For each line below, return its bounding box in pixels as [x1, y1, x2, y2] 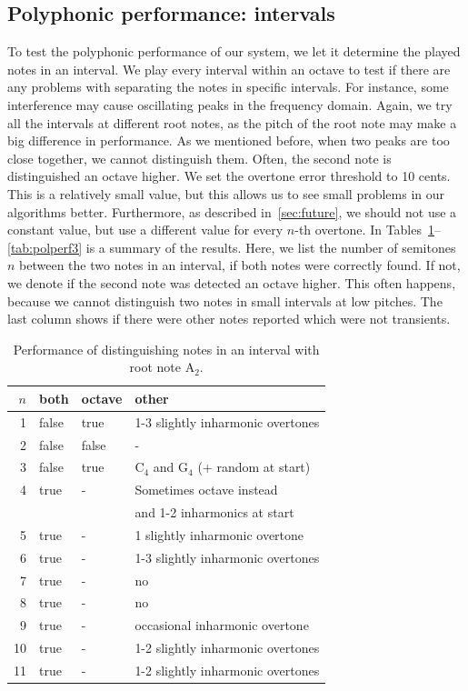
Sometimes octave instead [134, 480, 278, 499]
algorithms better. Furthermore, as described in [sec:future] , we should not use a [7, 202, 457, 221]
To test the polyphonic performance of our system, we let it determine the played [7, 42, 461, 61]
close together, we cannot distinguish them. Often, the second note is [7, 148, 392, 167]
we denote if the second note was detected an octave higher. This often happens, [7, 273, 456, 292]
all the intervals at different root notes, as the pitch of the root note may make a [7, 113, 457, 132]
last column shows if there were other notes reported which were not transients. [7, 309, 451, 328]
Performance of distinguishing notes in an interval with [13, 339, 320, 358]
